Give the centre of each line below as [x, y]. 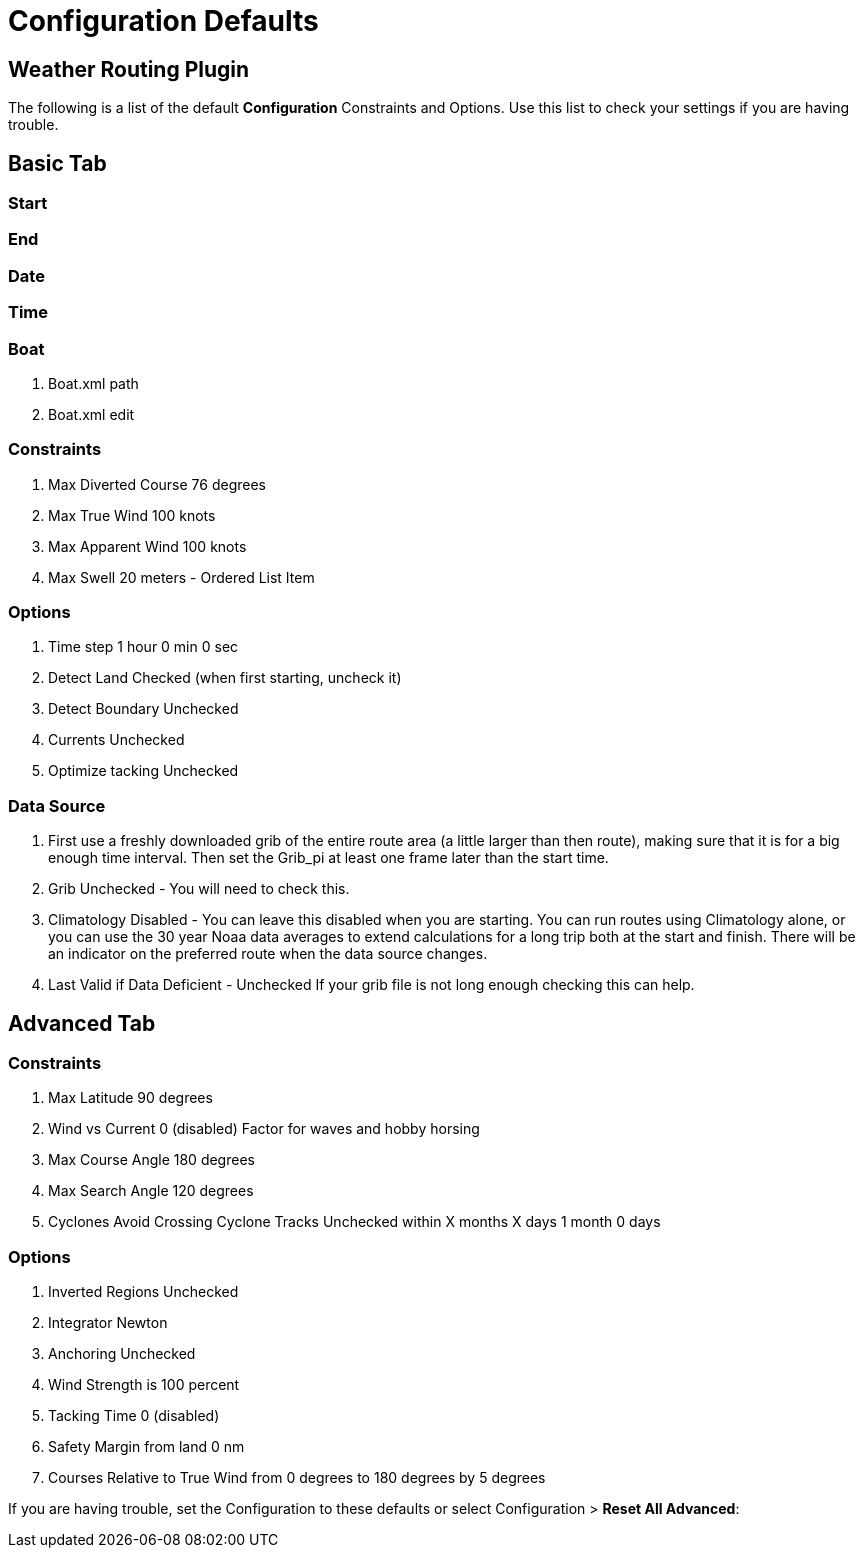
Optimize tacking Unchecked [143, 771]
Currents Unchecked [116, 740]
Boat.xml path [93, 383]
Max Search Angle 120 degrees [151, 1191]
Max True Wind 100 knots [132, 515]
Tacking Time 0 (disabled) [134, 1416]
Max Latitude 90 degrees [130, 1098]
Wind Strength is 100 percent [144, 1385]
